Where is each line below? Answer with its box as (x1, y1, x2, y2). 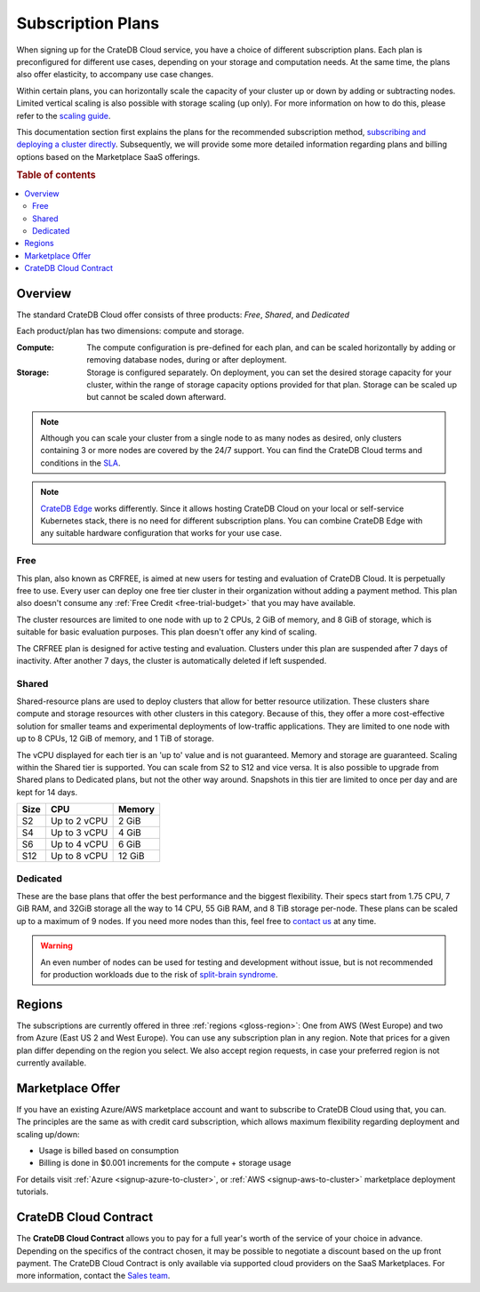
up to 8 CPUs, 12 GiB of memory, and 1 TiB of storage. (16, 733, 214, 744)
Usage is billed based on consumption (38, 1145, 180, 1156)
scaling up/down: (16, 1129, 80, 1139)
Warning (40, 940, 73, 951)
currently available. (16, 1057, 87, 1068)
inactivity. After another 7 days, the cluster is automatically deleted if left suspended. (16, 655, 327, 666)
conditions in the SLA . (40, 458, 121, 468)
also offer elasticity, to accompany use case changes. (16, 69, 213, 80)
